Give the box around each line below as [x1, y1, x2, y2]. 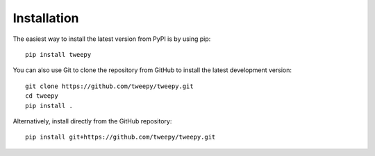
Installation [12, 10, 79, 26]
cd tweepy [25, 92, 58, 100]
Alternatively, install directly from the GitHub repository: [12, 116, 172, 125]
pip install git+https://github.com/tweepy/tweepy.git [25, 133, 216, 141]
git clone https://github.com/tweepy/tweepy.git [25, 82, 194, 90]
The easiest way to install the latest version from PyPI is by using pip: [12, 35, 211, 43]
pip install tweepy [25, 51, 92, 58]
